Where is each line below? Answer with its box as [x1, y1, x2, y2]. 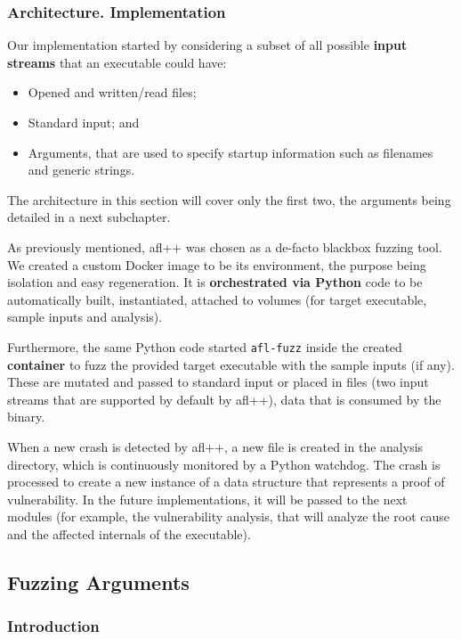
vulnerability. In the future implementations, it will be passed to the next [7, 489, 408, 508]
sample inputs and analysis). [7, 307, 163, 326]
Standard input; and [28, 113, 140, 131]
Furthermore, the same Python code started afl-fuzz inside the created [7, 337, 402, 356]
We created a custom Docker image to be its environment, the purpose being [7, 255, 426, 274]
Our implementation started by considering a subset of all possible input [7, 36, 408, 54]
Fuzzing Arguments [7, 568, 190, 595]
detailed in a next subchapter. [7, 208, 171, 226]
